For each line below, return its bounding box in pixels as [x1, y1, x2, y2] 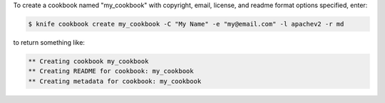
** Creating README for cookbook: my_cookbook [28, 67, 194, 75]
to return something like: [13, 38, 86, 46]
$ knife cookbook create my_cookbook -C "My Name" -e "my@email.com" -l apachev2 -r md [28, 20, 344, 28]
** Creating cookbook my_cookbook [28, 57, 149, 65]
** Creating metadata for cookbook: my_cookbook [28, 77, 202, 85]
